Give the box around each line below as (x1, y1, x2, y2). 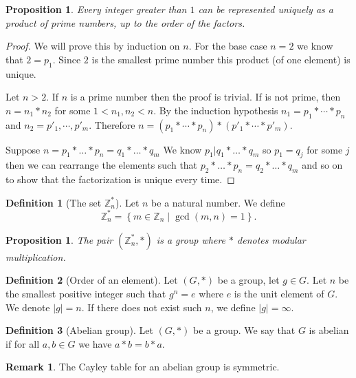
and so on (302, 158, 343, 172)
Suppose (5, 142, 41, 156)
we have (78, 336, 112, 350)
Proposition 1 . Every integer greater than (5, 2, 187, 16)
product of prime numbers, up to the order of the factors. (5, 15, 245, 30)
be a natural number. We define (151, 195, 285, 209)
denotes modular (237, 232, 306, 246)
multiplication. (5, 249, 66, 264)
